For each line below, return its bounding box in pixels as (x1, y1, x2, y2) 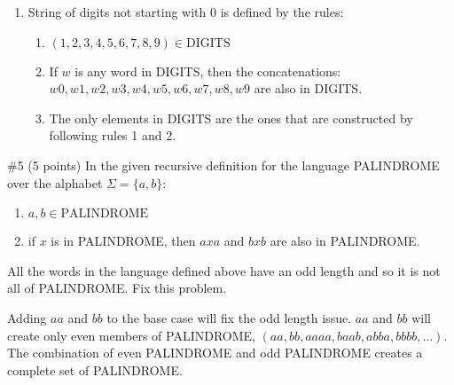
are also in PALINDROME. (270, 232, 420, 250)
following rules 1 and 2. (49, 126, 176, 145)
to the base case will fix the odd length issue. (106, 308, 352, 326)
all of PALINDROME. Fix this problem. (7, 279, 227, 297)
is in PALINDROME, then (51, 232, 196, 250)
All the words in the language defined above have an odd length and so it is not (7, 261, 441, 279)
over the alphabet (7, 173, 103, 192)
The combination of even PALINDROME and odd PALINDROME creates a (7, 343, 423, 362)
